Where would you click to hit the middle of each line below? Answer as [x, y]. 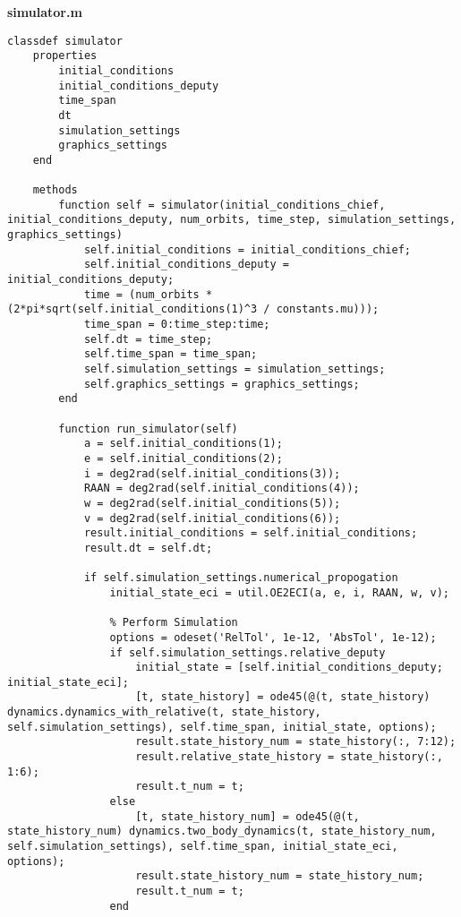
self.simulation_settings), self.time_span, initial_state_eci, [203, 847]
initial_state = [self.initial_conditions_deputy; [289, 668]
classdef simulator [65, 41]
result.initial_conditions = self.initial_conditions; [251, 533]
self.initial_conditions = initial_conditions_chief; [248, 249]
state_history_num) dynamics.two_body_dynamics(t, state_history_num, [222, 831]
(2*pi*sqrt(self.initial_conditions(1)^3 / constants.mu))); [193, 309]
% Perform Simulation [174, 623]
